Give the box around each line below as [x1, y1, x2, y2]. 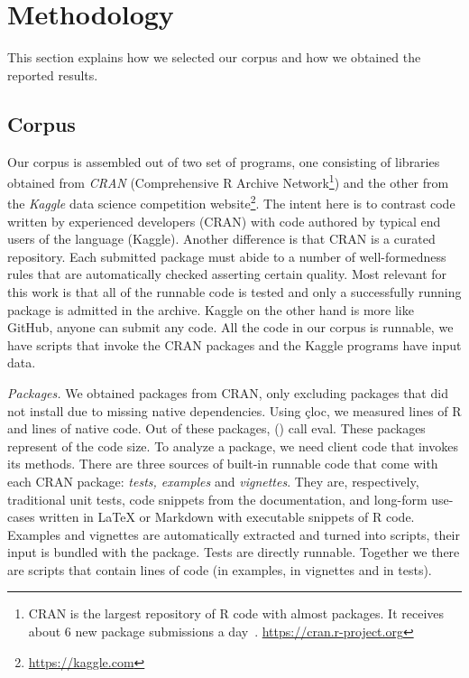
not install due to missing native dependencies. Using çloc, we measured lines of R [7, 401, 462, 420]
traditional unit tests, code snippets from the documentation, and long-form [7, 489, 428, 508]
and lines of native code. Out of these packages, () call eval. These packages [7, 419, 426, 438]
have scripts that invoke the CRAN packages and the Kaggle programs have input [7, 335, 462, 354]
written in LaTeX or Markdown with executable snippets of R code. [39, 507, 415, 526]
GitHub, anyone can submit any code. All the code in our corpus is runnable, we [7, 318, 454, 337]
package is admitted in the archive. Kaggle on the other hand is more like [7, 300, 414, 319]
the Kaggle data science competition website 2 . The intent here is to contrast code [7, 191, 455, 213]
